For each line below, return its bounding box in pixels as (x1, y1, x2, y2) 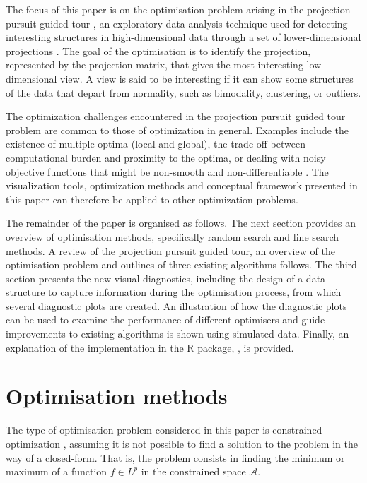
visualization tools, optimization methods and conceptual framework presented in (6, 178, 358, 193)
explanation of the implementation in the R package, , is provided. (6, 340, 294, 354)
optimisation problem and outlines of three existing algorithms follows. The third (6, 257, 357, 272)
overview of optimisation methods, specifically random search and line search (6, 229, 339, 244)
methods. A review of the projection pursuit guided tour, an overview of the (6, 243, 335, 258)
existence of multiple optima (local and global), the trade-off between (6, 136, 305, 151)
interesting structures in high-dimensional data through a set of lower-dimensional (6, 30, 361, 44)
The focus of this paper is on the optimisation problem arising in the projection (6, 2, 351, 16)
